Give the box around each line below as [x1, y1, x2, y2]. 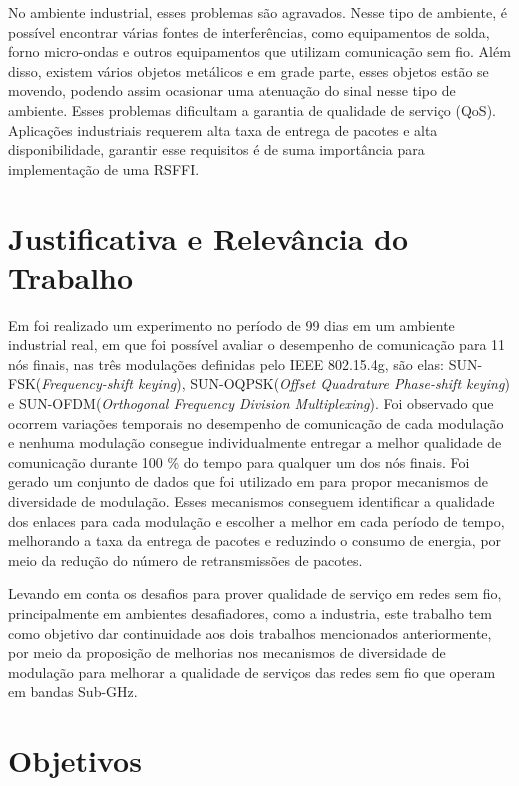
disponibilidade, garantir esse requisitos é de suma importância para [8, 139, 425, 160]
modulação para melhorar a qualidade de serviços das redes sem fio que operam [8, 661, 496, 682]
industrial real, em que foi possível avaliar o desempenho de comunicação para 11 [8, 334, 506, 355]
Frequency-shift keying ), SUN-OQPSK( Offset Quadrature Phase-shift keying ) [41, 373, 510, 394]
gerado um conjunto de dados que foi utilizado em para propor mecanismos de [8, 471, 488, 492]
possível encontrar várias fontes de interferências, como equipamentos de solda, [8, 21, 490, 42]
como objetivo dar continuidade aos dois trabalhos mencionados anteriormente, [8, 622, 492, 643]
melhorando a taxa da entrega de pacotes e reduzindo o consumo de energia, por [8, 530, 502, 551]
